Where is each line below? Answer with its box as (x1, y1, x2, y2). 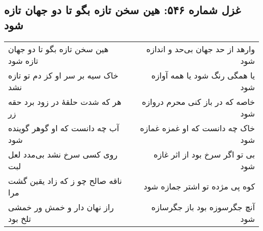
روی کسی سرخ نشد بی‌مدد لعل (8, 148, 118, 160)
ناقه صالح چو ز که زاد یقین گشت (8, 174, 122, 186)
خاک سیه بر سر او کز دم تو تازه (8, 69, 118, 81)
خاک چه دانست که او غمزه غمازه (140, 122, 255, 134)
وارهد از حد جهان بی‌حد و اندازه (146, 43, 255, 55)
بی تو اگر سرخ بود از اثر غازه (153, 148, 255, 160)
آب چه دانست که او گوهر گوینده (8, 122, 119, 134)
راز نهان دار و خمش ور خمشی (8, 201, 114, 213)
